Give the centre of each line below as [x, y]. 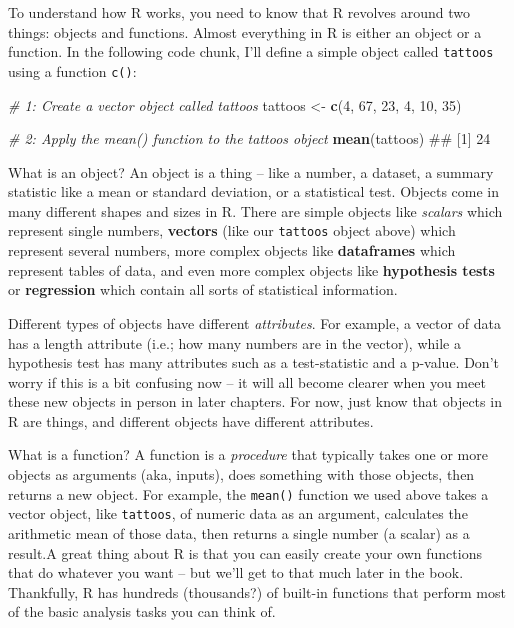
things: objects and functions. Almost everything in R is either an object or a [245, 31]
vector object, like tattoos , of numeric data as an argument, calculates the [238, 513]
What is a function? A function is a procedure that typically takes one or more [248, 454]
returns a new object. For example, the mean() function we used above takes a [248, 493]
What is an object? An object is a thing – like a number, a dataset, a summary [251, 171]
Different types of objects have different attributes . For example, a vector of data [254, 322]
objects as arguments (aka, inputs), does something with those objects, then [241, 474]
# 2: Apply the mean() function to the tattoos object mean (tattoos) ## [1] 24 [249, 138]
